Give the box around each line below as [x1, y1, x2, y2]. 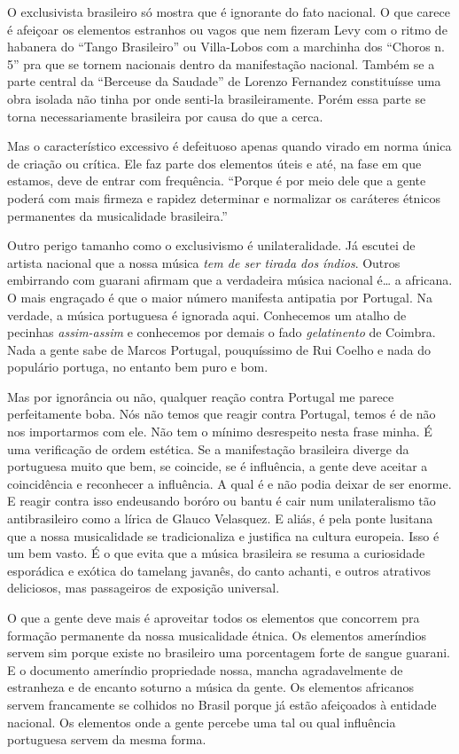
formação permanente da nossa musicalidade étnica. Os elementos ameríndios [7, 625, 427, 644]
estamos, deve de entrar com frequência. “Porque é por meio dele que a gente [7, 171, 426, 190]
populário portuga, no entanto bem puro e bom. [7, 357, 268, 376]
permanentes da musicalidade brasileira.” [7, 206, 228, 224]
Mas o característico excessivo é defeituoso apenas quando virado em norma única [7, 137, 452, 155]
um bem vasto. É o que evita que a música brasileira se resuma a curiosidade [7, 544, 425, 562]
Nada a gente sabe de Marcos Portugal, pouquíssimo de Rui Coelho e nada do [7, 340, 431, 358]
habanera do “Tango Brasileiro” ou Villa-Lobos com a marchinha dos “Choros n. [7, 37, 446, 56]
